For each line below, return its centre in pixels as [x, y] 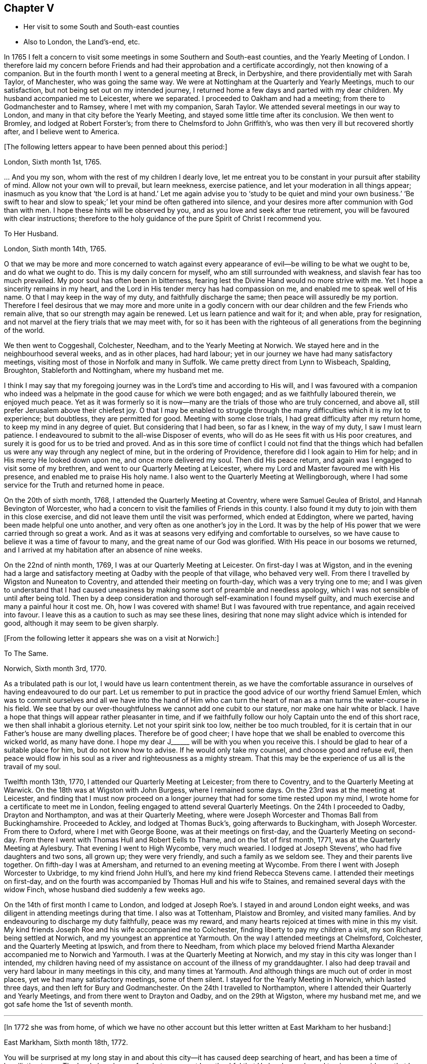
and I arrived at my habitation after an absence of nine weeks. [103, 550]
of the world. [24, 330]
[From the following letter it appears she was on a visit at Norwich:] [112, 638]
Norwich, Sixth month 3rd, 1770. [55, 669]
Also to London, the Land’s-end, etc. [82, 42]
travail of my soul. [32, 767]
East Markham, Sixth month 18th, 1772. [66, 1043]
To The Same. [26, 654]
